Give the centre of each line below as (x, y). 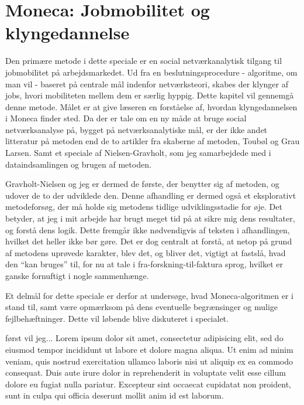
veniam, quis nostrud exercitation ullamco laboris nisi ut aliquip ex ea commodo (149, 361)
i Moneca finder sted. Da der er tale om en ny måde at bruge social (126, 118)
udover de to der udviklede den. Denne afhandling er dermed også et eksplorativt (151, 195)
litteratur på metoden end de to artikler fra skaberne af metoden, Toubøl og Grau (153, 141)
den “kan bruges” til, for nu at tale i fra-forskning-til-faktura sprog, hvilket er (144, 264)
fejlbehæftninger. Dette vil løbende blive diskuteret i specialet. (117, 318)
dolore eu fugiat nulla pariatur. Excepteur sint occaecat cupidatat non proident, (148, 384)
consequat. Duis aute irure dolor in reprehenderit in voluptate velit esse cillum (146, 372)
